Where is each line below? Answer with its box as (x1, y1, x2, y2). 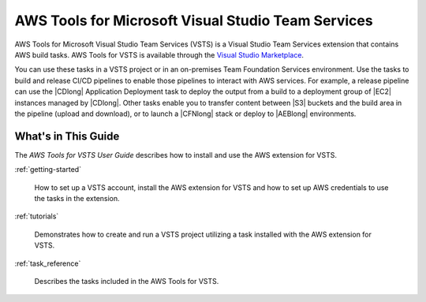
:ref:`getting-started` (14, 165, 82, 174)
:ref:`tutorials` (14, 211, 59, 221)
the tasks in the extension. (34, 193, 120, 203)
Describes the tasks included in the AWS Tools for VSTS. (34, 276, 219, 285)
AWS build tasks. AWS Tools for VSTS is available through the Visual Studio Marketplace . (14, 50, 304, 59)
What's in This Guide (14, 129, 120, 143)
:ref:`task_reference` (14, 259, 81, 268)
